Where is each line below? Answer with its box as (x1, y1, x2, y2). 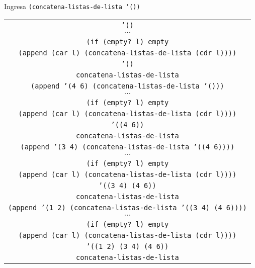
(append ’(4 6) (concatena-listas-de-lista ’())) (31, 81, 224, 90)
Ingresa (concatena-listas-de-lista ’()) (4, 1, 140, 11)
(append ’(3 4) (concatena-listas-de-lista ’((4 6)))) (20, 142, 235, 151)
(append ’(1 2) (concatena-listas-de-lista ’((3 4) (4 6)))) (8, 203, 247, 212)
